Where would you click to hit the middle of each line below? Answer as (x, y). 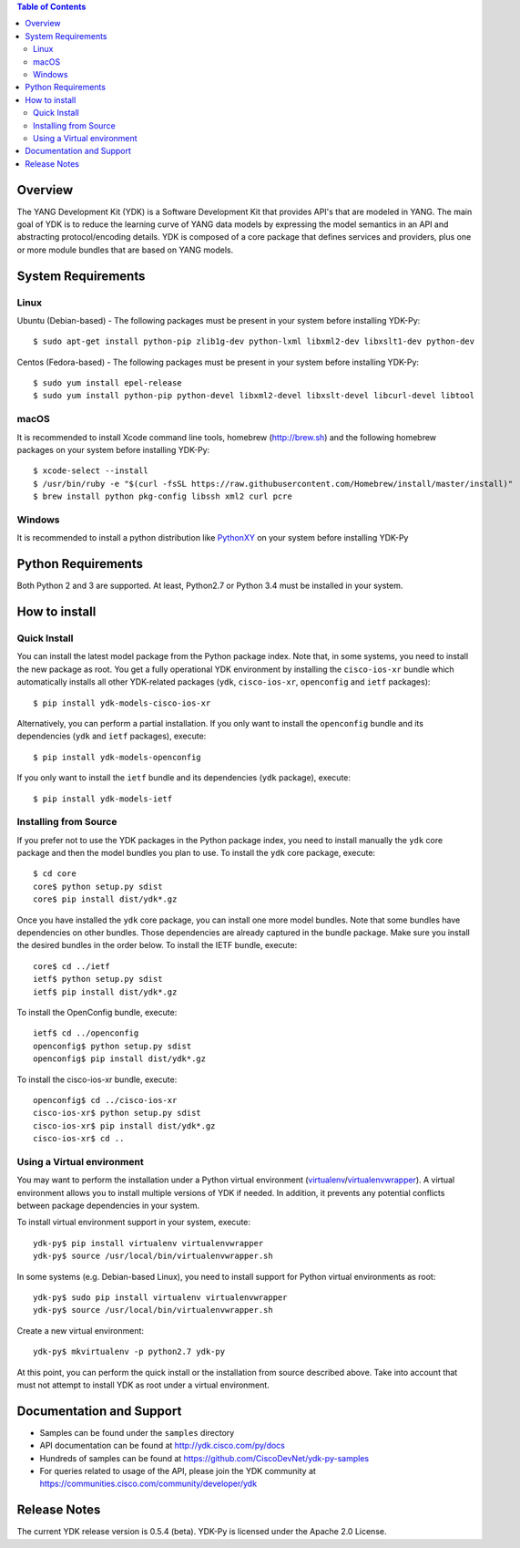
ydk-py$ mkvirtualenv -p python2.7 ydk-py (129, 1352)
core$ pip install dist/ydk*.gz (105, 899)
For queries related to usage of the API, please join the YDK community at (178, 1471)
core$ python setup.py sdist (98, 886)
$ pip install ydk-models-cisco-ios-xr (122, 703)
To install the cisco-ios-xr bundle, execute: (97, 1079)
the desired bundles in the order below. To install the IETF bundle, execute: (157, 945)
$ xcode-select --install (91, 471)
